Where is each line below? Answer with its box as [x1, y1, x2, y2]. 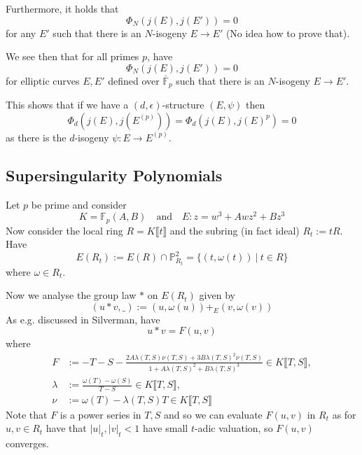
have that [46, 421, 87, 435]
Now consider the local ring [6, 223, 123, 237]
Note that [6, 407, 48, 421]
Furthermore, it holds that [6, 1, 119, 15]
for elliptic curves [6, 73, 80, 87]
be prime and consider [31, 197, 127, 211]
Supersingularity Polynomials [6, 164, 223, 185]
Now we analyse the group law [6, 288, 137, 302]
